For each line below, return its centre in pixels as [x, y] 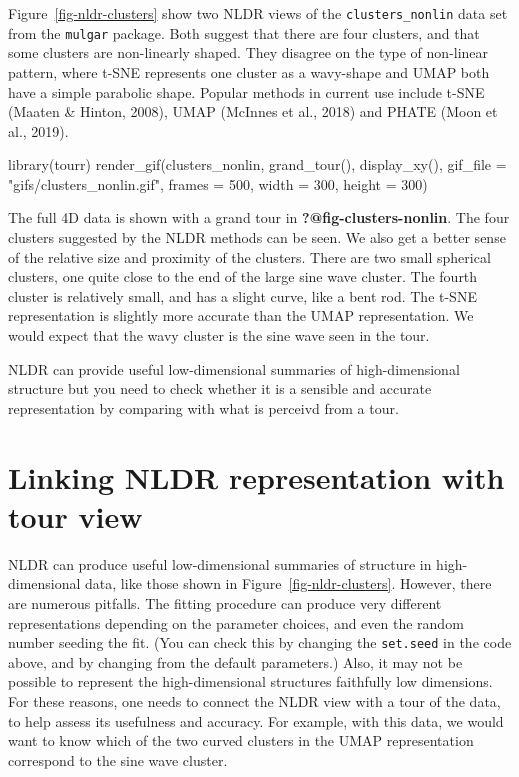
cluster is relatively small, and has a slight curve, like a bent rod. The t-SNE [242, 295]
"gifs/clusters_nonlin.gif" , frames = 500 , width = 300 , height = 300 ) [218, 183]
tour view [75, 515]
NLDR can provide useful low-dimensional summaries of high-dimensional [234, 368]
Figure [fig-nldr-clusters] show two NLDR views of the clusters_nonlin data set [258, 13]
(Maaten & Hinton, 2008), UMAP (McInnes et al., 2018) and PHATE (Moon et [253, 111]
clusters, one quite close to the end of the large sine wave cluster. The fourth [243, 276]
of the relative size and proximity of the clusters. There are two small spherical [249, 256]
